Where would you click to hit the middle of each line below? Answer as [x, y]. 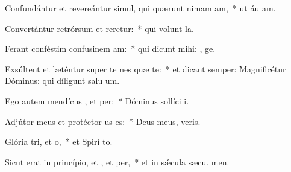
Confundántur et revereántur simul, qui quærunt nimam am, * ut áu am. [140, 8]
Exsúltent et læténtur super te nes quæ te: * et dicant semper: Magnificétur [145, 68]
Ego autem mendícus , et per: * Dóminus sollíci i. [97, 100]
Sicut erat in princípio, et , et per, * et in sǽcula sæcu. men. [117, 161]
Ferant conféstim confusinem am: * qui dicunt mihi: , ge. [110, 49]
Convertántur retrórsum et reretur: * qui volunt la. [99, 28]
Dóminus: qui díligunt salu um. [62, 81]
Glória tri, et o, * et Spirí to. [59, 142]
